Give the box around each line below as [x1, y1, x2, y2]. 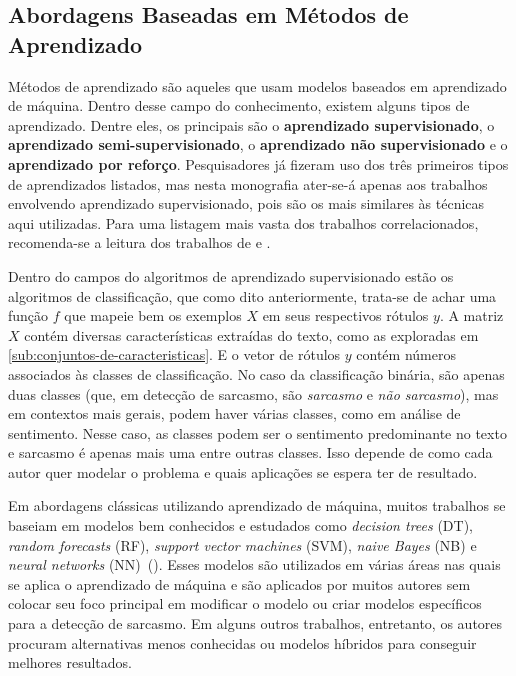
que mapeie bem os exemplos [64, 305, 242, 326]
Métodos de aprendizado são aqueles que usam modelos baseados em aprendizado [8, 75, 507, 96]
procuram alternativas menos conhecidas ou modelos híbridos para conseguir [8, 632, 477, 653]
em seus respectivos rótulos [262, 305, 429, 326]
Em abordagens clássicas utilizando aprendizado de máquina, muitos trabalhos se [8, 495, 506, 516]
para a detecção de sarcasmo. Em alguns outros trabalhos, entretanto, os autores [8, 613, 503, 634]
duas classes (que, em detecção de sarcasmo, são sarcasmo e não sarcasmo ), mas [8, 383, 499, 404]
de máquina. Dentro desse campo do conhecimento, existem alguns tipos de [8, 95, 470, 116]
